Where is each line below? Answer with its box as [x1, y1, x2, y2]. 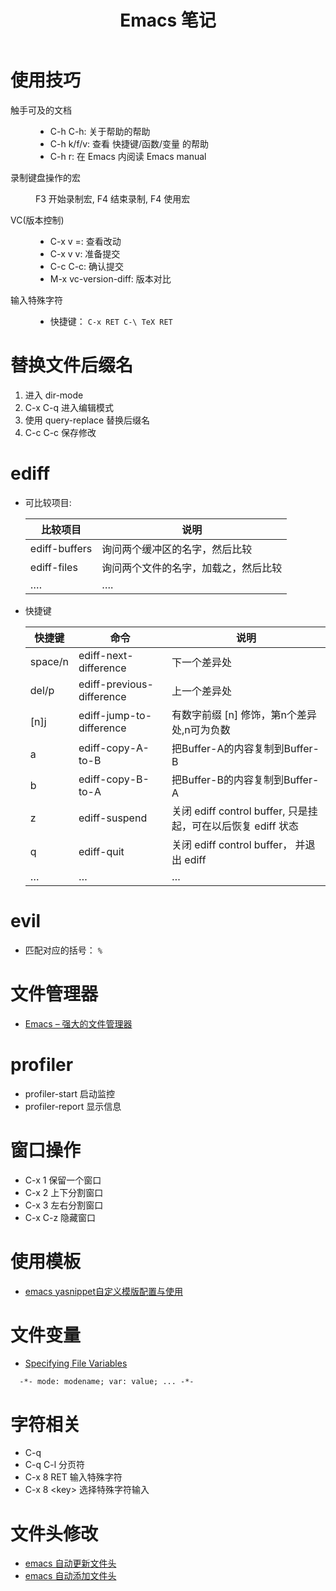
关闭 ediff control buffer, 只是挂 [171, 804, 318, 818]
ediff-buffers [29, 541, 93, 555]
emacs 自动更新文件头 [24, 1557, 117, 1570]
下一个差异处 [171, 655, 233, 669]
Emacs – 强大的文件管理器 [24, 1017, 133, 1030]
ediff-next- [78, 648, 134, 662]
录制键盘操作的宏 [10, 171, 81, 183]
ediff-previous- [78, 677, 154, 691]
